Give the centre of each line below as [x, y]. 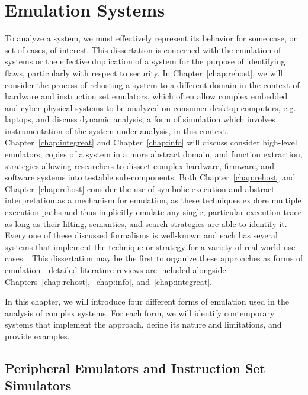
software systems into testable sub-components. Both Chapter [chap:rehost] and [150, 177]
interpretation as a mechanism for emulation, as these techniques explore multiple [153, 200]
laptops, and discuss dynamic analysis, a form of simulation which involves [140, 119]
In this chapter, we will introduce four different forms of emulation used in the [147, 301]
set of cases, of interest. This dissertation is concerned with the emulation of [143, 49]
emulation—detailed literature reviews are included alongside [115, 270]
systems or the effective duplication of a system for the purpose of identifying [145, 61]
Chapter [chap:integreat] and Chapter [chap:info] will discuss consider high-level [151, 142]
